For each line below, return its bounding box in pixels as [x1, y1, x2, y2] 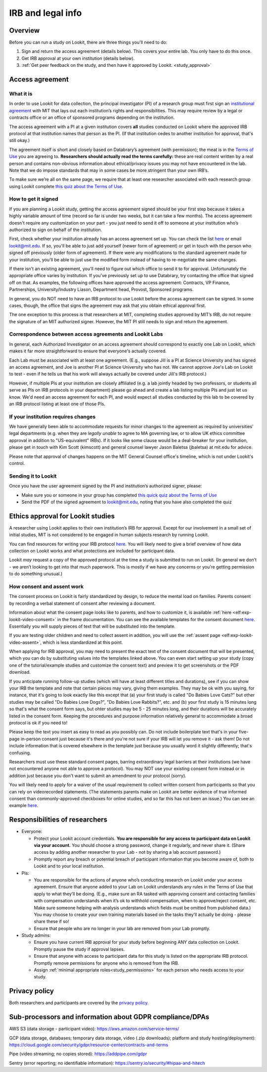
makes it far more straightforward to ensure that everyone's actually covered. [9, 348, 167, 354]
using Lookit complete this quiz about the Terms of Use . [9, 183, 124, 189]
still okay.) [9, 138, 30, 144]
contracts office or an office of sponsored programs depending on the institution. [9, 114, 175, 121]
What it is [9, 91, 33, 97]
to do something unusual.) [9, 571, 63, 577]
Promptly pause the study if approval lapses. [34, 946, 125, 952]
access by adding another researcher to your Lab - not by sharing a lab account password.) [34, 849, 221, 855]
